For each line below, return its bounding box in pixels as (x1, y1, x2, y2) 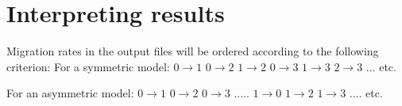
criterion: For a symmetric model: (6, 58, 170, 74)
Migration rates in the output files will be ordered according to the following (6, 43, 379, 59)
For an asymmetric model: (6, 85, 134, 101)
